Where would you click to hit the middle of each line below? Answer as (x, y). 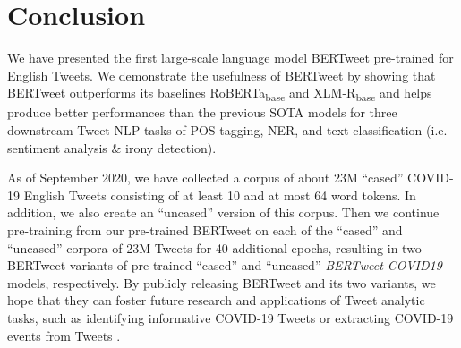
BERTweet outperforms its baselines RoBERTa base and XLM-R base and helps (220, 94)
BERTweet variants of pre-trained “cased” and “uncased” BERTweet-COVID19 (225, 265)
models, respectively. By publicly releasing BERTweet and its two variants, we (222, 282)
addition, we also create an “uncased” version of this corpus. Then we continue (223, 212)
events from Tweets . (64, 335)
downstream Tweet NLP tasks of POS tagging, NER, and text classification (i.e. (227, 130)
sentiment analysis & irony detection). (112, 147)
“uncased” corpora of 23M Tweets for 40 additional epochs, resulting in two (214, 247)
